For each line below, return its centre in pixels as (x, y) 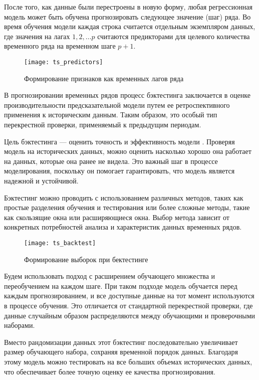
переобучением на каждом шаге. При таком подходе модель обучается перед (121, 286)
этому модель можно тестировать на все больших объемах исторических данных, (128, 361)
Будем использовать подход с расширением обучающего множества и (110, 276)
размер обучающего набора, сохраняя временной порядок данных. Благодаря (121, 352)
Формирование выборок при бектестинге (86, 259)
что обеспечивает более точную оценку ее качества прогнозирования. (110, 371)
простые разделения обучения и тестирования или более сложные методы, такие (127, 207)
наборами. (20, 325)
